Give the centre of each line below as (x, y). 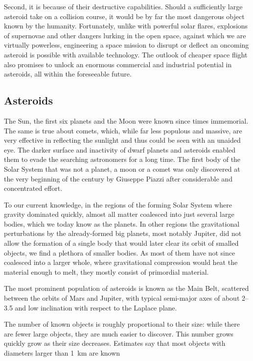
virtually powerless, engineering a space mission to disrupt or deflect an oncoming (126, 45)
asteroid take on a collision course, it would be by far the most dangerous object (124, 16)
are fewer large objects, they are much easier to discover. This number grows (119, 333)
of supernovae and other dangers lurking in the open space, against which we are (125, 35)
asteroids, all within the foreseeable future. (68, 74)
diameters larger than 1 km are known (62, 353)
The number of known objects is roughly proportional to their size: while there (122, 324)
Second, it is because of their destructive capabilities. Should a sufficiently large (123, 6)
